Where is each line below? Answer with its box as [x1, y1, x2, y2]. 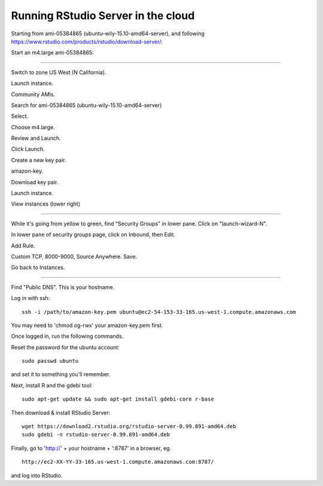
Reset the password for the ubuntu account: [11, 344, 120, 351]
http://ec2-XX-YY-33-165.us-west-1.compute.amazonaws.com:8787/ [22, 459, 215, 466]
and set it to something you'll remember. [11, 371, 111, 378]
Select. [11, 112, 29, 120]
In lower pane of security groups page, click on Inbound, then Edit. [11, 231, 176, 239]
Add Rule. [11, 242, 35, 249]
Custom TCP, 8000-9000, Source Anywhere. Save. [11, 253, 138, 260]
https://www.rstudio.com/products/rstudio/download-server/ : [11, 38, 163, 45]
